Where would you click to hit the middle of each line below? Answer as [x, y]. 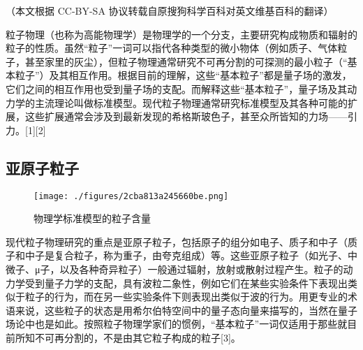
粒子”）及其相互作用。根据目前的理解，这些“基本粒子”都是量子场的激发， [183, 75]
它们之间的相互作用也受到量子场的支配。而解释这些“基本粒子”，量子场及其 [177, 88]
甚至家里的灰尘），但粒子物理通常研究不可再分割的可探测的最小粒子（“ [186, 61]
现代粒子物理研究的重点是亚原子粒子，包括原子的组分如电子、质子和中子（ [177, 241]
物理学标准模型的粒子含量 [92, 218]
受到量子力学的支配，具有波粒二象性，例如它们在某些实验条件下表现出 [186, 283]
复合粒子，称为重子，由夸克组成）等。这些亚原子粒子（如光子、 [201, 255]
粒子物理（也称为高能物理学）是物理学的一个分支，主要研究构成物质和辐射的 [181, 34]
